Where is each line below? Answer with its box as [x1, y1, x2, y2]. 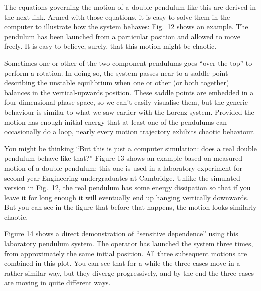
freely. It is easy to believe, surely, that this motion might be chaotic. [4, 41, 217, 51]
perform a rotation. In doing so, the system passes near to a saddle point [4, 67, 228, 78]
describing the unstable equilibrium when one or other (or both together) [4, 77, 229, 88]
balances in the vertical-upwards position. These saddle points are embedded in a [4, 87, 254, 97]
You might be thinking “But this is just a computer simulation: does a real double [4, 143, 257, 153]
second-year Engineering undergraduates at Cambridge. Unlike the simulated [4, 172, 240, 183]
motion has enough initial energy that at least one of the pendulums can [4, 116, 227, 127]
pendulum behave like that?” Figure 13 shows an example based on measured [4, 153, 243, 163]
